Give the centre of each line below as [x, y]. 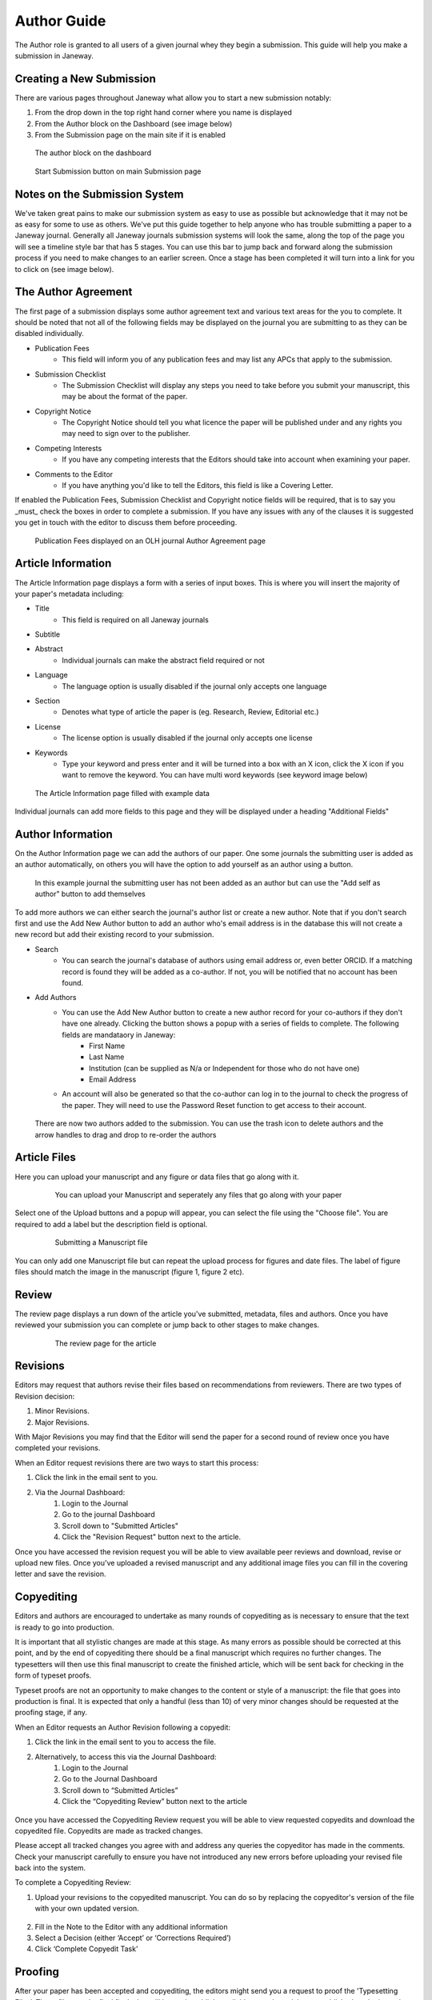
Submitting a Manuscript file [101, 1242]
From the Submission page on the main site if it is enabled [130, 135]
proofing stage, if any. [51, 1713]
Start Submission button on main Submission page [118, 171]
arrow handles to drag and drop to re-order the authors [126, 1134]
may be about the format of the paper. [125, 397]
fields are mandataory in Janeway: [119, 1034]
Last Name [107, 1057]
